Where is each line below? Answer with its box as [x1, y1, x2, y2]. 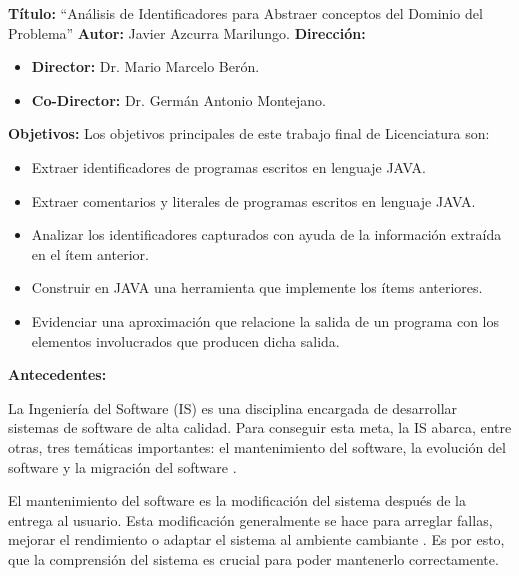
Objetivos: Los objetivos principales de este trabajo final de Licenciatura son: [8, 123, 490, 144]
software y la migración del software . [8, 456, 237, 477]
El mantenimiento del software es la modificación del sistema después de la [8, 490, 466, 511]
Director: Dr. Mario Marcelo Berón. [31, 56, 260, 77]
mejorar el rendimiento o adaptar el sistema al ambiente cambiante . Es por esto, [8, 529, 505, 550]
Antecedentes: [8, 364, 107, 385]
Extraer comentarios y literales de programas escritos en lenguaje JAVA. [31, 190, 476, 211]
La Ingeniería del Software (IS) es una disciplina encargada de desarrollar [8, 397, 458, 418]
